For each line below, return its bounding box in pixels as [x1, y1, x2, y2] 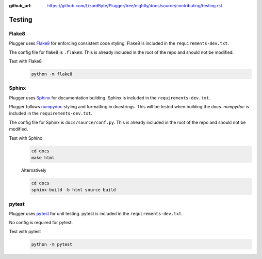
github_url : [9, 3, 32, 8]
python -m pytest [31, 242, 73, 247]
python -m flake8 [31, 71, 73, 77]
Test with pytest [9, 228, 41, 234]
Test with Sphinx [9, 135, 42, 141]
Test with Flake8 [9, 58, 42, 64]
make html [31, 155, 55, 160]
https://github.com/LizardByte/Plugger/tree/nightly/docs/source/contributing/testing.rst [47, 3, 223, 8]
